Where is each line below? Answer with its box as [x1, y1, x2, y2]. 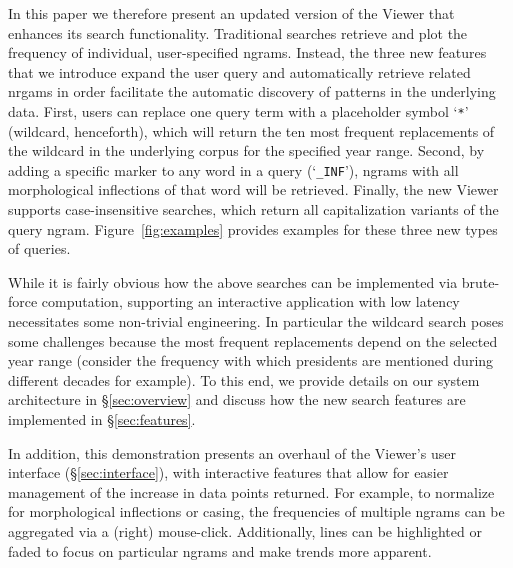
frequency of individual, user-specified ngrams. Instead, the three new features [8, 42, 487, 63]
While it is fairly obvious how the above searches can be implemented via [8, 271, 458, 292]
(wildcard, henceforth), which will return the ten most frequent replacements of [8, 120, 495, 141]
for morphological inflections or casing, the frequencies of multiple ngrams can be [8, 501, 505, 522]
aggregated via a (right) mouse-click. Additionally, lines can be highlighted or [8, 520, 482, 541]
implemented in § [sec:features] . [8, 409, 196, 429]
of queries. [8, 238, 71, 259]
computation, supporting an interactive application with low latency [41, 291, 460, 312]
